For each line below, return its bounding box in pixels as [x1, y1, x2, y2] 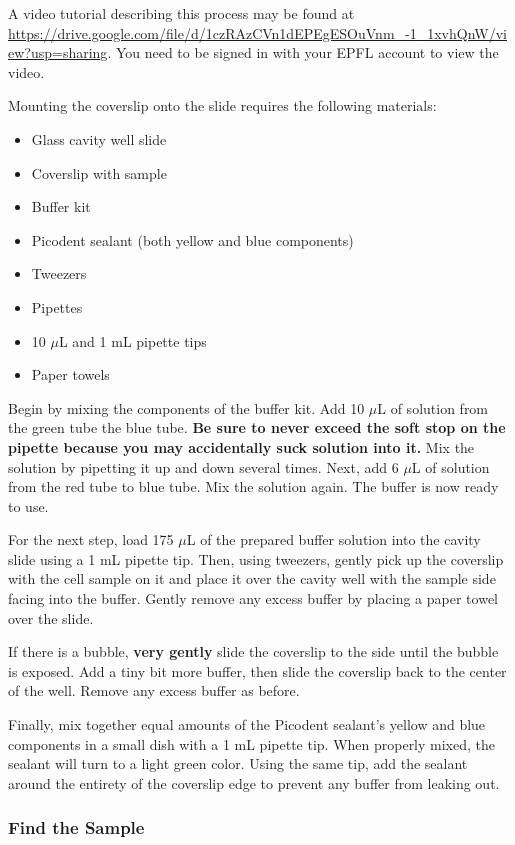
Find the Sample [8, 815, 145, 840]
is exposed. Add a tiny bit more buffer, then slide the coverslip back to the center [8, 660, 507, 681]
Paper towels [31, 364, 110, 385]
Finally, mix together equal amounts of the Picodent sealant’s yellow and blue [8, 714, 486, 735]
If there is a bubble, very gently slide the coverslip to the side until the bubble [8, 641, 499, 662]
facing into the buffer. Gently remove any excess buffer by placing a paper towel [8, 588, 498, 609]
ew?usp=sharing [8, 42, 108, 63]
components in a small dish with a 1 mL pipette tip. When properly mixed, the [8, 733, 496, 754]
